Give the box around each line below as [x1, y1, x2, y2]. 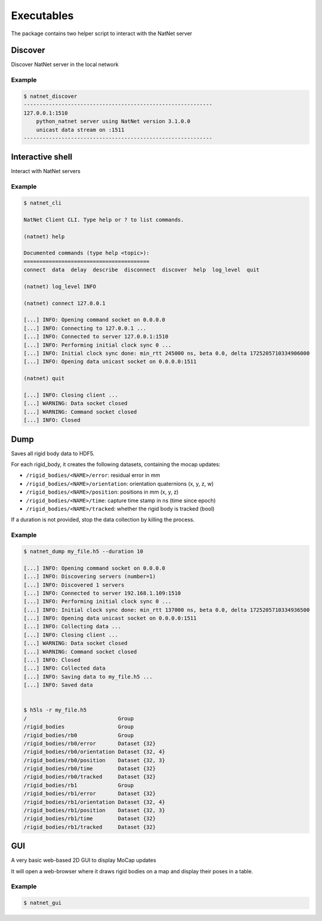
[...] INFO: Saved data [23, 682, 94, 689]
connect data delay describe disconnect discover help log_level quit [23, 266, 259, 273]
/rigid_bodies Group [23, 723, 134, 731]
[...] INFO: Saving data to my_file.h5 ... [23, 673, 153, 680]
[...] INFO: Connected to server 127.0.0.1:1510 [23, 333, 169, 340]
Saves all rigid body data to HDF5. [11, 449, 95, 457]
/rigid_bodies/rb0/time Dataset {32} [23, 765, 156, 772]
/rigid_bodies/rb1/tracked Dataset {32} [23, 824, 156, 830]
